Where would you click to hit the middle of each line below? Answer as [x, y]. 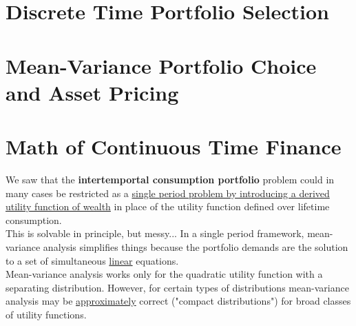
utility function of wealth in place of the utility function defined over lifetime [168, 206]
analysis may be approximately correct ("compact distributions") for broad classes [178, 301]
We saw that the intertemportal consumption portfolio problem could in [170, 180]
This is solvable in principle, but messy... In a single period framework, [155, 233]
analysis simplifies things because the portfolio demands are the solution [196, 247]
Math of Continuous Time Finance [174, 146]
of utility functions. [46, 314]
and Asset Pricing [92, 92]
